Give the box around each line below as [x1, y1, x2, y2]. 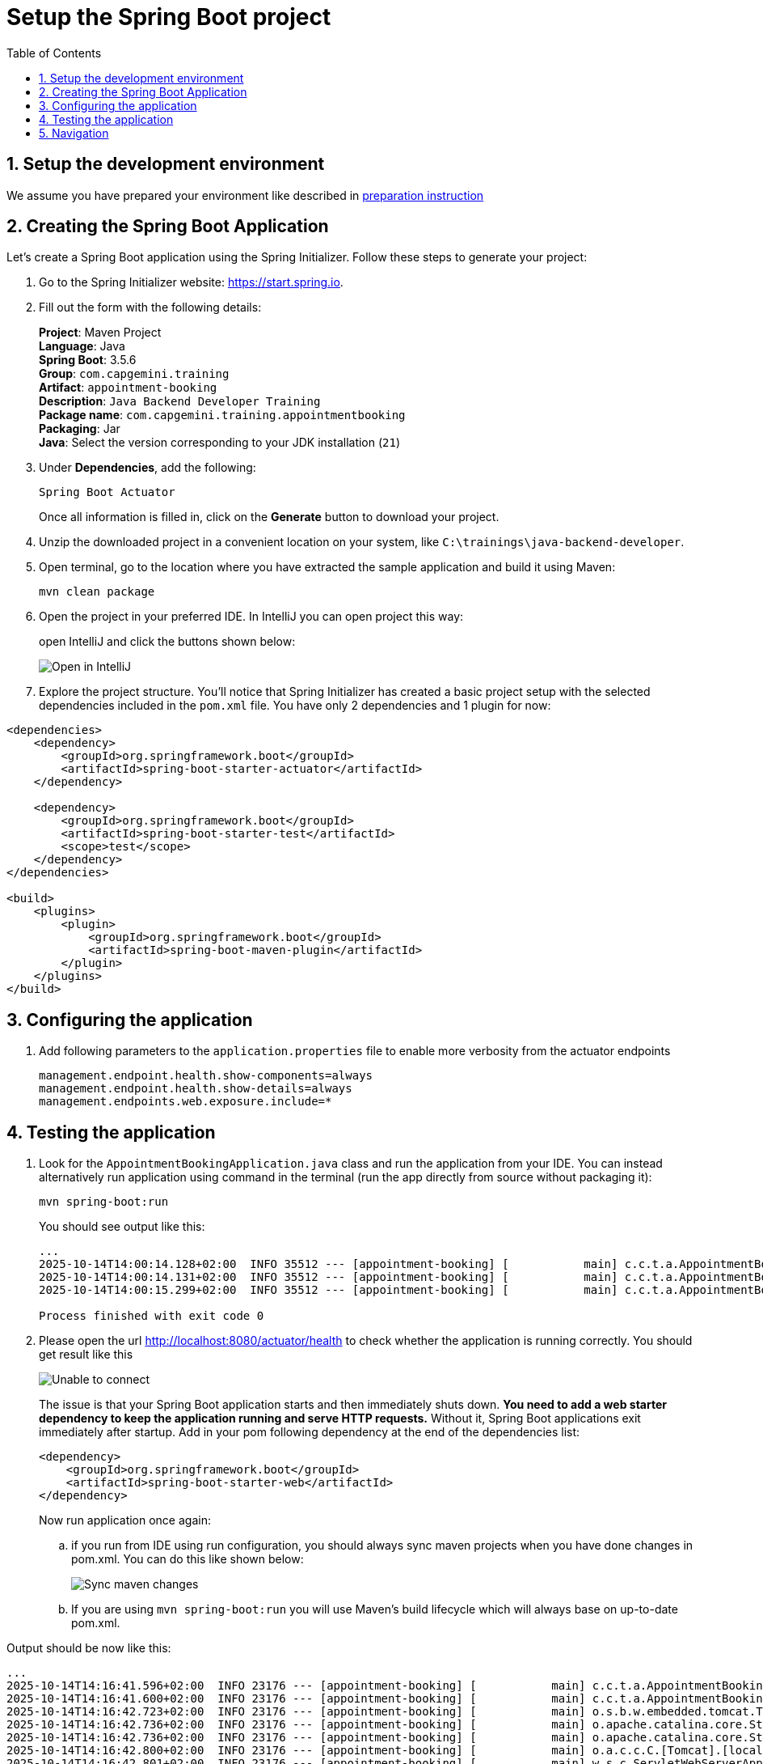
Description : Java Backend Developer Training [39, 394, 321, 409]
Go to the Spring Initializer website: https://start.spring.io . [39, 275, 344, 290]
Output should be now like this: [6, 1641, 171, 1656]
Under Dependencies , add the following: [39, 460, 256, 475]
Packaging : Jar [39, 422, 120, 436]
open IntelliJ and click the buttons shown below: [39, 634, 296, 649]
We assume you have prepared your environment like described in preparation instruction [6, 188, 484, 202]
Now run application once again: [39, 1513, 211, 1528]
